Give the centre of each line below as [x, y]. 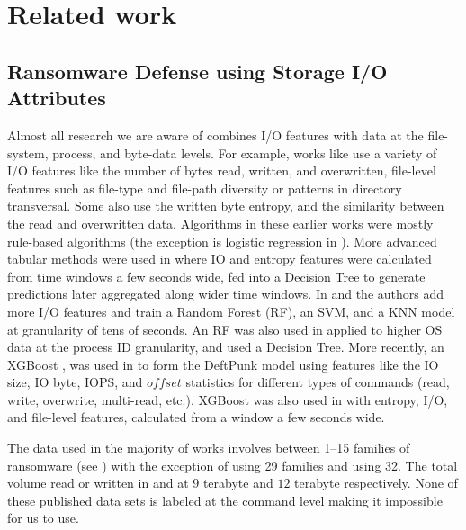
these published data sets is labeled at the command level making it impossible [225, 500]
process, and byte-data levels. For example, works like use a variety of [245, 153]
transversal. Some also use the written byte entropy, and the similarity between [226, 206]
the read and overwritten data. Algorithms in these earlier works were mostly [220, 223]
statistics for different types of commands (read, [318, 382]
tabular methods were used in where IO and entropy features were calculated [220, 259]
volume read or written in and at [98, 483]
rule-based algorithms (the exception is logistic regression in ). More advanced [222, 241]
